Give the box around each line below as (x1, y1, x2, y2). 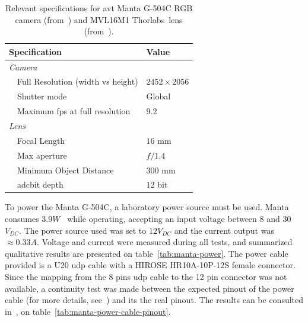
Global (146, 90, 171, 102)
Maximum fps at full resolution (17, 105, 131, 117)
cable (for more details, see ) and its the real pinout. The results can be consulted (5, 294, 304, 306)
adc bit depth (17, 178, 63, 191)
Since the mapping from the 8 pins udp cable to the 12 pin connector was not (5, 271, 287, 283)
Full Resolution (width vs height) (17, 75, 138, 88)
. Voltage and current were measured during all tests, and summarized (36, 236, 293, 248)
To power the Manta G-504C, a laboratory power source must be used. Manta (5, 201, 289, 213)
